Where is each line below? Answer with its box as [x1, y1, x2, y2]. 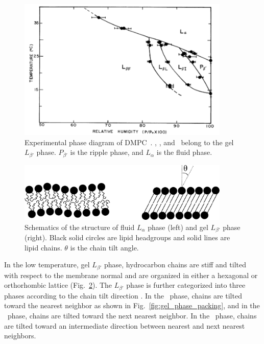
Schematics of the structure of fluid [25, 221, 135, 232]
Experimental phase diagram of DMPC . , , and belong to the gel [25, 136, 234, 147]
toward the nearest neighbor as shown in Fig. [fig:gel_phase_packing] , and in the [4, 300, 260, 311]
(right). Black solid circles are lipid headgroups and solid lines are [25, 232, 230, 243]
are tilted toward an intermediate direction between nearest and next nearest [4, 320, 245, 331]
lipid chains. [25, 242, 62, 253]
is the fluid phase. [156, 147, 212, 157]
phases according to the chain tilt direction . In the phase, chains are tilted [4, 290, 242, 301]
